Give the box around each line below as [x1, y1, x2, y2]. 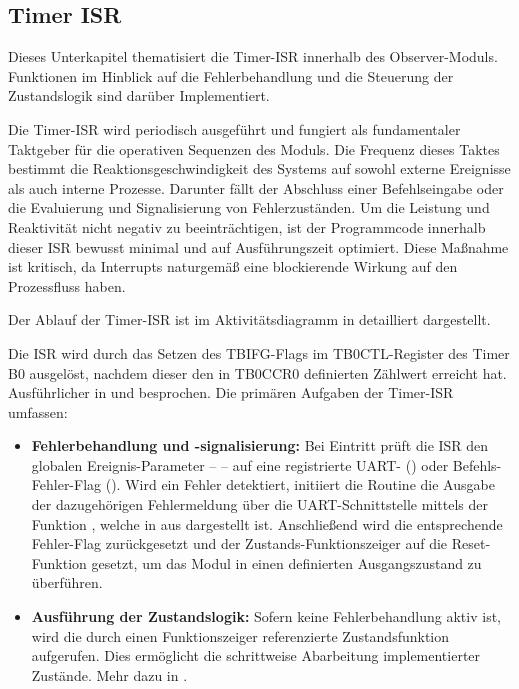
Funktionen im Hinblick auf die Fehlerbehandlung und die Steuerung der [8, 65, 454, 86]
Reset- [451, 533, 491, 554]
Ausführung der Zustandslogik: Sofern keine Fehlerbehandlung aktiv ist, [31, 606, 501, 627]
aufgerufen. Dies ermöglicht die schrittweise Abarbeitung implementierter [31, 645, 481, 666]
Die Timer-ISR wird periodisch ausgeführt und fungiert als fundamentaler [8, 118, 461, 139]
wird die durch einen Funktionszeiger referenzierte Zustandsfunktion [31, 625, 450, 646]
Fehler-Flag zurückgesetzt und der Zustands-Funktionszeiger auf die [31, 533, 448, 554]
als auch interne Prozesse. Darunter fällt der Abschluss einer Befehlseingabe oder [8, 177, 504, 198]
